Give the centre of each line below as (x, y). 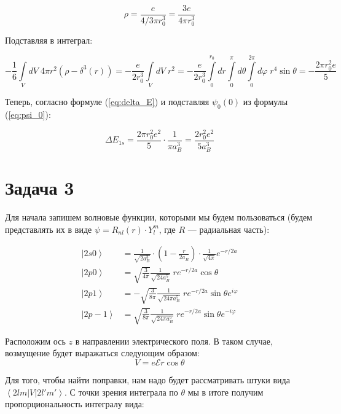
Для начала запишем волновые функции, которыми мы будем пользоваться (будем (159, 217)
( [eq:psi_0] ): (28, 115)
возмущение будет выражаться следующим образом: (102, 353)
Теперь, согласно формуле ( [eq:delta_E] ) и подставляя (107, 102)
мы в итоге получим (225, 392)
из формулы (265, 102)
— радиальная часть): (229, 229)
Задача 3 (40, 188)
